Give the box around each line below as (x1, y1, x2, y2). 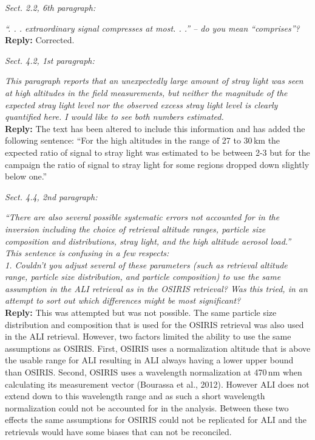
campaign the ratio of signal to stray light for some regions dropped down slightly (5, 158, 310, 170)
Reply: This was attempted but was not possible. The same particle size (5, 306, 277, 319)
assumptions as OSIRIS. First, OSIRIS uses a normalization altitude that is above (5, 341, 311, 354)
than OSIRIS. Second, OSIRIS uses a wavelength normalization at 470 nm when (5, 366, 302, 379)
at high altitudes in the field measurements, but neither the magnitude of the (5, 86, 288, 99)
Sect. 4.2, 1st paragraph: (5, 54, 95, 66)
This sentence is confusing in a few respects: (5, 246, 169, 259)
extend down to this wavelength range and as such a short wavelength (5, 389, 265, 402)
